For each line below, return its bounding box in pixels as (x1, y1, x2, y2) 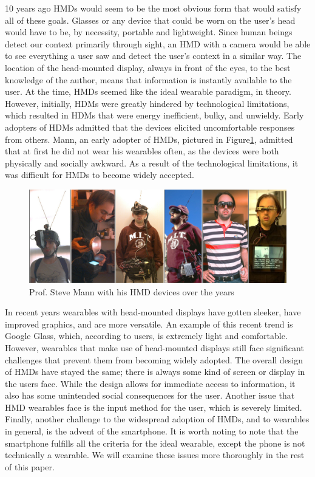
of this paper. (5, 460, 55, 473)
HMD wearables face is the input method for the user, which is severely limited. (5, 400, 302, 413)
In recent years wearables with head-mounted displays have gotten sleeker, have (5, 306, 301, 318)
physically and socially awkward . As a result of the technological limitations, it (5, 156, 299, 169)
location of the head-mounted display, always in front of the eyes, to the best (5, 61, 291, 74)
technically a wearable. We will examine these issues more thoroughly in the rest (5, 448, 305, 461)
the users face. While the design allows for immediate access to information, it (5, 377, 296, 389)
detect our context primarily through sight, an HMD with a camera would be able (5, 37, 311, 50)
